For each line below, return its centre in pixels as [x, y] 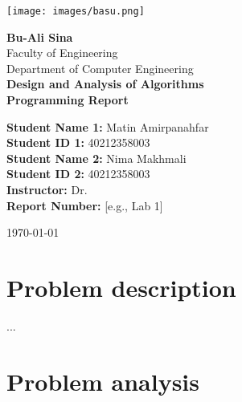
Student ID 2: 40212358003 [78, 174]
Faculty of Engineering [62, 53]
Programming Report [68, 100]
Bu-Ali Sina [40, 37]
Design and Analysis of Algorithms [105, 84]
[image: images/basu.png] [76, 11]
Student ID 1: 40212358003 [78, 142]
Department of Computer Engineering [100, 68]
